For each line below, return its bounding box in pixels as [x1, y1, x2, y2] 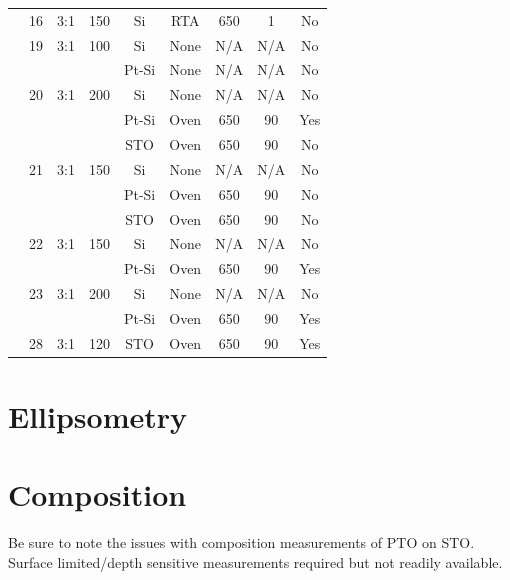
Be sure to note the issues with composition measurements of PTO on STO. [8, 532, 475, 553]
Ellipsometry [8, 396, 188, 436]
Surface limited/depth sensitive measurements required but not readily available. [8, 551, 503, 572]
